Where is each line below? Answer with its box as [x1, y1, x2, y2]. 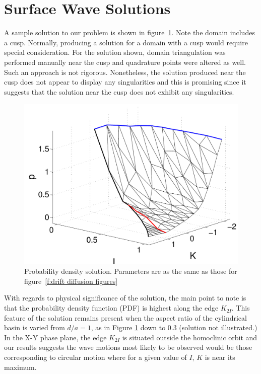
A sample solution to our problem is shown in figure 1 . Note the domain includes [4, 27, 255, 38]
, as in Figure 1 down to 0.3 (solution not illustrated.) [91, 322, 257, 333]
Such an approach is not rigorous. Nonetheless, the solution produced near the [4, 66, 246, 77]
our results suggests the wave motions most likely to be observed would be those [4, 342, 252, 352]
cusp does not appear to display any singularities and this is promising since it [4, 77, 246, 87]
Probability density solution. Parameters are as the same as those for [24, 266, 237, 276]
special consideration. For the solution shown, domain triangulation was [4, 47, 226, 57]
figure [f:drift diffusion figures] [24, 275, 118, 286]
